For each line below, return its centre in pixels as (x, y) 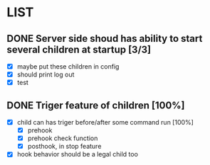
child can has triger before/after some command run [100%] (105, 122)
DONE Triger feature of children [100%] (96, 105)
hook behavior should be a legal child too (77, 154)
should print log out (46, 74)
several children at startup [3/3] (79, 49)
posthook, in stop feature (64, 147)
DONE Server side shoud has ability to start (105, 39)
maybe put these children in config (68, 67)
